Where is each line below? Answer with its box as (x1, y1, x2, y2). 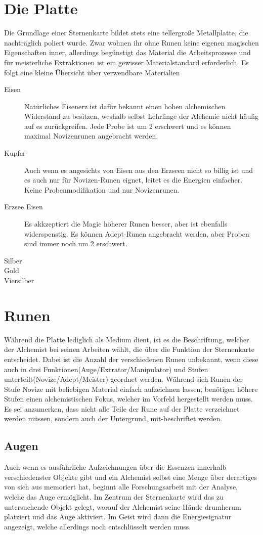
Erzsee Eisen (4, 201, 43, 212)
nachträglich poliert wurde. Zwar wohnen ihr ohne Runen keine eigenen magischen (4, 37, 259, 48)
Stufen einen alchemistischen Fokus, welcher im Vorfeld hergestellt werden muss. (4, 393, 253, 404)
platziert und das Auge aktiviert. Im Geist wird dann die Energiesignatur (4, 511, 232, 522)
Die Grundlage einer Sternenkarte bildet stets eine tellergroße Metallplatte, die (4, 27, 248, 38)
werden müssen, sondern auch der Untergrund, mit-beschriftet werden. (4, 413, 223, 424)
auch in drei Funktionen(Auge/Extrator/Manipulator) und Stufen (4, 364, 208, 374)
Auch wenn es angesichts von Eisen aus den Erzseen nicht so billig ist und (24, 164, 253, 175)
